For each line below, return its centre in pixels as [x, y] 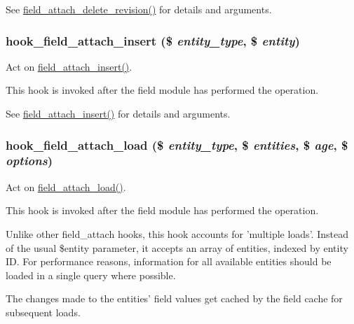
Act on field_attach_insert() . [69, 66]
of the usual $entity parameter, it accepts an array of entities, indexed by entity [177, 247]
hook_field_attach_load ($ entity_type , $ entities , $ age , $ [177, 145]
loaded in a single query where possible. [91, 275]
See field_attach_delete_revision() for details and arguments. [139, 9]
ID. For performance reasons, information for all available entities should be [169, 261]
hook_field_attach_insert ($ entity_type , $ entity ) [153, 40]
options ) [29, 161]
